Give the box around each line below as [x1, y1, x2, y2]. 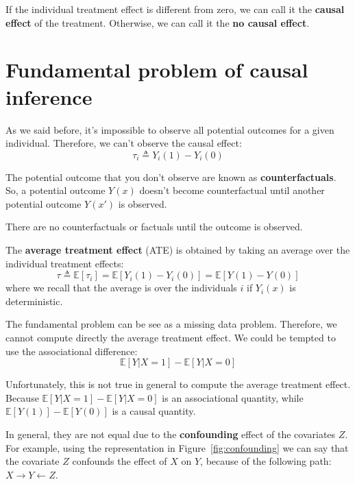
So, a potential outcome [5, 183, 106, 197]
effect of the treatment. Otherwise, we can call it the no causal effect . [5, 15, 310, 29]
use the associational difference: [5, 343, 138, 358]
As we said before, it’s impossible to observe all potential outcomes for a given [5, 122, 334, 136]
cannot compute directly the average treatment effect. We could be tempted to [5, 330, 336, 345]
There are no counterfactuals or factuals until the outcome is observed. [5, 219, 303, 234]
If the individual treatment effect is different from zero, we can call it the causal [5, 2, 345, 16]
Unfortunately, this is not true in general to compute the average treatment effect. [5, 377, 351, 391]
